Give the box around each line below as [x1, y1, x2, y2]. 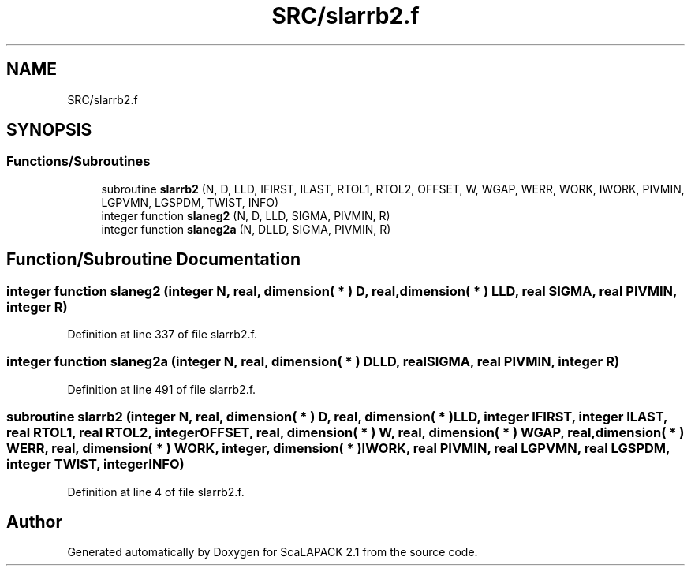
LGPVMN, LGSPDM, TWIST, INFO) [101, 195, 279, 209]
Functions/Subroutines [6, 153, 151, 170]
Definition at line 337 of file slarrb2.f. [67, 327, 257, 342]
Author [6, 511, 62, 532]
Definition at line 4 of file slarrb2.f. [67, 484, 245, 499]
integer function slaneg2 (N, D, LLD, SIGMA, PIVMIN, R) [101, 208, 390, 222]
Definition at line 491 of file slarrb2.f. [67, 382, 256, 396]
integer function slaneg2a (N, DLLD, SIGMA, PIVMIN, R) [101, 222, 391, 236]
